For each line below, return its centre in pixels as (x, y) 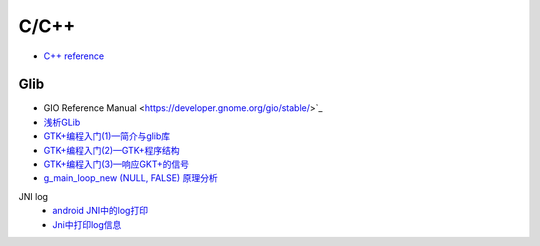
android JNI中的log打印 (100, 211)
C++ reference (74, 56)
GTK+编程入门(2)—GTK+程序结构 (111, 150)
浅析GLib (62, 122)
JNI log (33, 196)
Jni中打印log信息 (87, 224)
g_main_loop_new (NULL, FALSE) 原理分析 (131, 178)
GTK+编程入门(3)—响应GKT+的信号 (116, 164)
